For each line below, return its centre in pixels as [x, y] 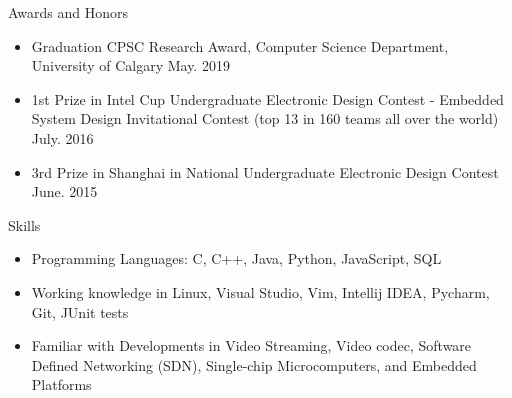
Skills [24, 224]
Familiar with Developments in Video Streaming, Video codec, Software [251, 345]
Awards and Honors [68, 12]
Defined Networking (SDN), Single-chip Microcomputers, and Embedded [254, 364]
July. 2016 [62, 137]
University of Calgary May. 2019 [130, 65]
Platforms [61, 384]
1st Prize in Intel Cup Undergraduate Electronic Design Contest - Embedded [267, 98]
